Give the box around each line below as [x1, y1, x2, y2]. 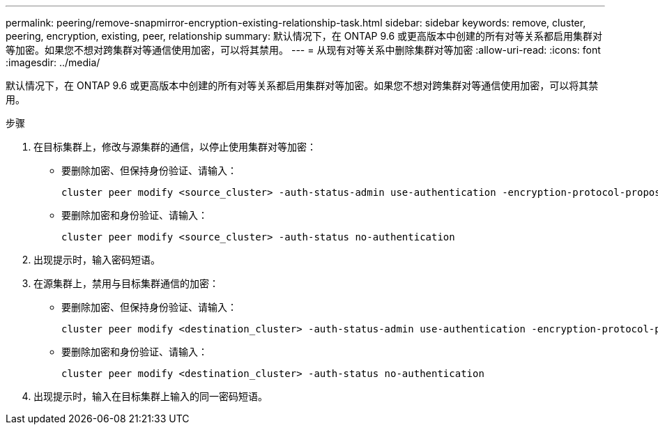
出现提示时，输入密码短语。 [33, 254, 160, 266]
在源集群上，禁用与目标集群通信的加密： [33, 277, 219, 289]
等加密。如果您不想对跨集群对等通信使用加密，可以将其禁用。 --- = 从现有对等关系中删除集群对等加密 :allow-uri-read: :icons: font [6, 44, 601, 56]
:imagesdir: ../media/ [6, 56, 100, 68]
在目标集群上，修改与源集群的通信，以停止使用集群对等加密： [33, 141, 316, 153]
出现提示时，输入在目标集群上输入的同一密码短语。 [33, 390, 268, 402]
